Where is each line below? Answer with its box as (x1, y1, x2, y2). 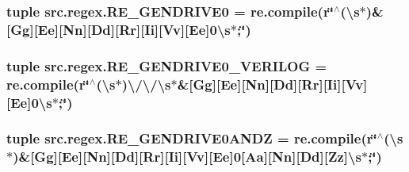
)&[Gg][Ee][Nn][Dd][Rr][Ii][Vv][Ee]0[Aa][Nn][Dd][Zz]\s (13, 147, 361, 166)
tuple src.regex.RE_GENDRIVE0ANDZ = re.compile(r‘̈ (6, 128, 377, 148)
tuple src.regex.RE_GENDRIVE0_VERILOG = (6, 55, 327, 75)
